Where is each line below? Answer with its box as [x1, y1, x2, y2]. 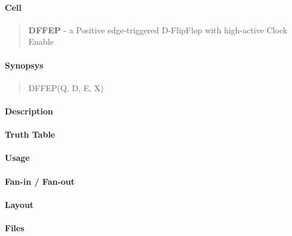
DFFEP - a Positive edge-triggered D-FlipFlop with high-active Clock [28, 23, 288, 36]
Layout [5, 198, 34, 210]
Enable [28, 35, 54, 48]
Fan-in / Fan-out [5, 175, 75, 187]
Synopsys [5, 58, 44, 71]
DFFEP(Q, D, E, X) [28, 81, 104, 94]
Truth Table [5, 128, 55, 141]
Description [5, 104, 54, 117]
